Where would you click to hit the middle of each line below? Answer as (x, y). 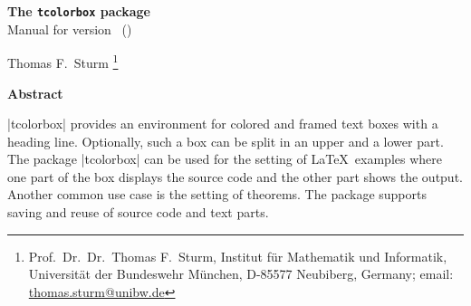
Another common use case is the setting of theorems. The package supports (217, 194)
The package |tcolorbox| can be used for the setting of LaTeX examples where (225, 159)
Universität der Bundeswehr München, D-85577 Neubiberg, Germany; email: (241, 274)
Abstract (35, 93)
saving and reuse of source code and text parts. (138, 212)
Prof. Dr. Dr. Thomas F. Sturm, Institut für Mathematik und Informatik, (238, 256)
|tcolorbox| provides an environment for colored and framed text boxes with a (223, 124)
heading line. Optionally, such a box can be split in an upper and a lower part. (226, 141)
